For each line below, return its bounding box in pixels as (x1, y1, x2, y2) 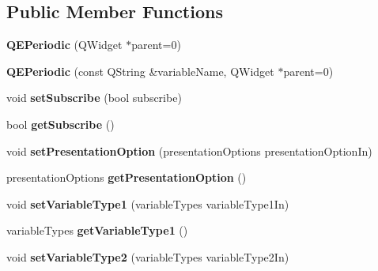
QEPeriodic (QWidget (6, 36, 123, 53)
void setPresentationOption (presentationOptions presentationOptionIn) (6, 142, 372, 159)
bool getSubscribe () (6, 115, 115, 132)
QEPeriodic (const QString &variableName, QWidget (6, 62, 274, 79)
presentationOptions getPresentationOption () (6, 169, 247, 186)
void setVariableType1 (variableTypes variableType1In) (6, 195, 289, 212)
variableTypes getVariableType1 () (6, 222, 188, 239)
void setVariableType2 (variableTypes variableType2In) (6, 248, 289, 265)
